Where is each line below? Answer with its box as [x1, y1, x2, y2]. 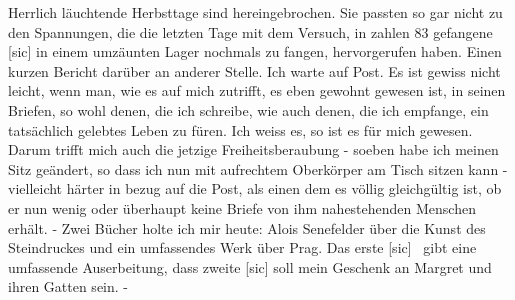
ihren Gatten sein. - [8, 276, 128, 297]
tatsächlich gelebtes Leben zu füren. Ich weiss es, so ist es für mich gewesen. [8, 119, 473, 140]
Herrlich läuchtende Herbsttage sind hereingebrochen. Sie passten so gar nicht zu [8, 2, 503, 22]
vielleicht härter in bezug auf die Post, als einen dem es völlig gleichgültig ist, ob [8, 178, 502, 199]
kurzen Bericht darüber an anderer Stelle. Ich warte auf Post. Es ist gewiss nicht [8, 60, 501, 81]
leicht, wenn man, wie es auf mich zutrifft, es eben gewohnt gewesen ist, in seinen [8, 80, 506, 101]
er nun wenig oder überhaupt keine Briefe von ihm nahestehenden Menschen [8, 197, 476, 218]
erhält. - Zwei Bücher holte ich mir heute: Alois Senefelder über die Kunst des [8, 217, 486, 238]
